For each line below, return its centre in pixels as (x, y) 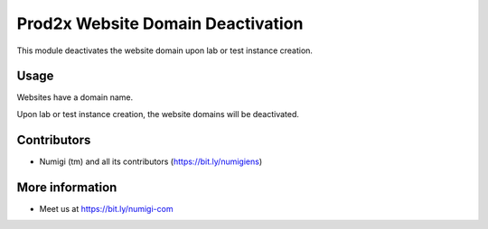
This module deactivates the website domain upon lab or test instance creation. (165, 50)
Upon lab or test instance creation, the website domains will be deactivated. (158, 114)
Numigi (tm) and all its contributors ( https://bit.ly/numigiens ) (151, 161)
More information (67, 187)
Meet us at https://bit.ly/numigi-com (106, 208)
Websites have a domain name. (75, 97)
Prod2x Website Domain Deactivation (160, 23)
